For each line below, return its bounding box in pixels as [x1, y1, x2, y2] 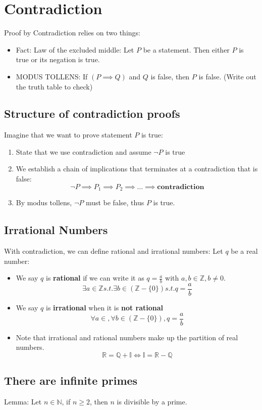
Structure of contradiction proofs [4, 106, 180, 121]
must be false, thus [85, 197, 144, 208]
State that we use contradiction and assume [16, 146, 151, 157]
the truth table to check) [16, 81, 93, 92]
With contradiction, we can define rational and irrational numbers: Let [4, 245, 223, 256]
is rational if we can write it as [46, 272, 144, 283]
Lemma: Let [4, 396, 42, 407]
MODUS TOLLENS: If [16, 71, 88, 81]
